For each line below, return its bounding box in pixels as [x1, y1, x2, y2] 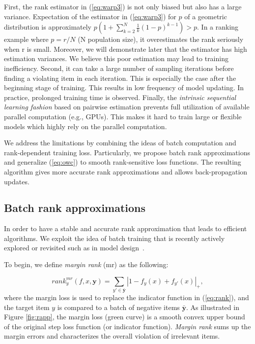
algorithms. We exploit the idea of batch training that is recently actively [4, 233, 225, 243]
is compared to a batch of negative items [57, 302, 180, 312]
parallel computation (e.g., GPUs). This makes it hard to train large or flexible [4, 111, 242, 121]
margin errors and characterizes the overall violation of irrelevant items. [4, 331, 220, 341]
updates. [4, 176, 29, 186]
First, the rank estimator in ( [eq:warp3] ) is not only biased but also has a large [4, 1, 242, 11]
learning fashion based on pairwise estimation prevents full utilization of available [4, 102, 250, 112]
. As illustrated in [186, 302, 239, 312]
